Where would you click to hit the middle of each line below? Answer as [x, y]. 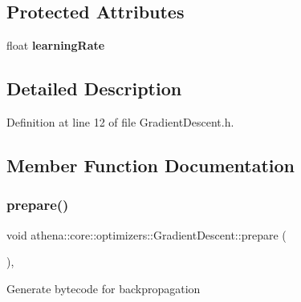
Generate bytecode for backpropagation [104, 288]
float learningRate [56, 45]
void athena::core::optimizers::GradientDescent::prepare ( [146, 234]
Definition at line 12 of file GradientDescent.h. [120, 122]
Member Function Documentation [151, 165]
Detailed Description [94, 89]
